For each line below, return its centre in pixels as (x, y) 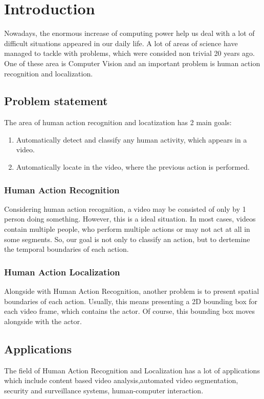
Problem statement (56, 101)
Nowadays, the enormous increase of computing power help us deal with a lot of (129, 33)
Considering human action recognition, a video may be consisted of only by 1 (125, 208)
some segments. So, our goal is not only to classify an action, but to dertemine (127, 239)
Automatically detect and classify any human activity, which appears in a (131, 139)
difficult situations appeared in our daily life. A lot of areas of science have (121, 43)
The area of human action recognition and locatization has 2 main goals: (118, 122)
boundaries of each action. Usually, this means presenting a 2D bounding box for (131, 301)
